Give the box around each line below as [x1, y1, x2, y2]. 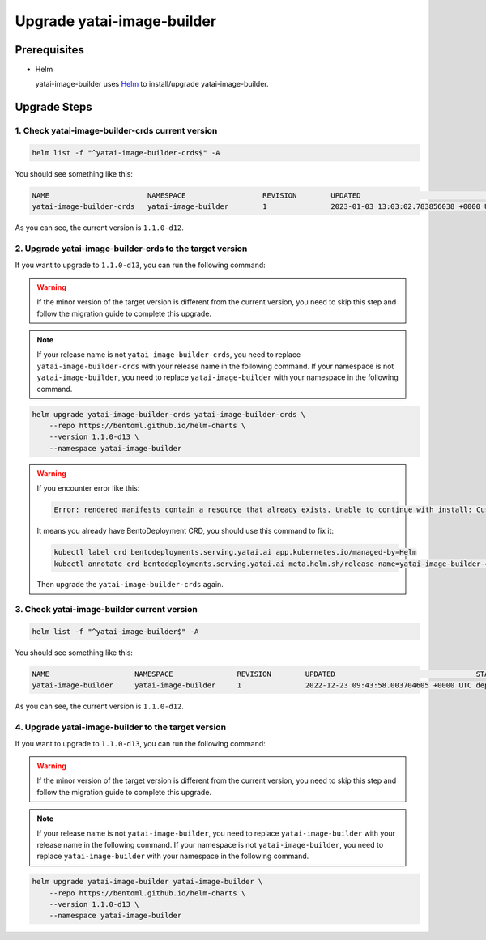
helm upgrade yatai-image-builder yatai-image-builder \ [32, 877, 263, 887]
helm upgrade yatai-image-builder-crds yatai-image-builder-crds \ [32, 410, 306, 419]
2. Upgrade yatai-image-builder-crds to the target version [15, 243, 248, 254]
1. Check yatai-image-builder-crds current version [15, 125, 218, 137]
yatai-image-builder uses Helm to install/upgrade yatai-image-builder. [35, 79, 269, 89]
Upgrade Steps [15, 100, 92, 114]
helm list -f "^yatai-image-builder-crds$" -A [32, 148, 220, 158]
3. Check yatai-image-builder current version [15, 604, 198, 615]
